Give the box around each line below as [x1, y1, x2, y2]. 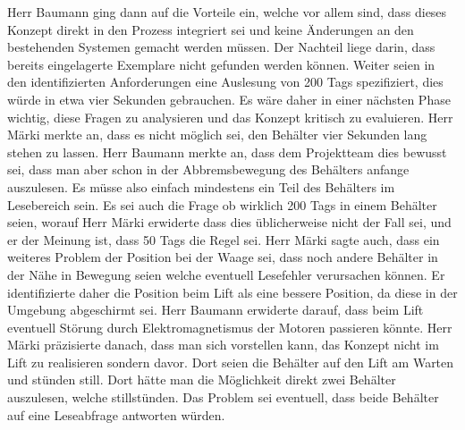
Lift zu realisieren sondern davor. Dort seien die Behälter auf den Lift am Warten [7, 352, 454, 371]
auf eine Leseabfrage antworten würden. [7, 405, 225, 424]
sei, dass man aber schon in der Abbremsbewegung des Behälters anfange [7, 160, 410, 179]
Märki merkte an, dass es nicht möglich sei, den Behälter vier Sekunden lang [7, 125, 427, 144]
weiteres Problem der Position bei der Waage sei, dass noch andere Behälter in [7, 248, 438, 266]
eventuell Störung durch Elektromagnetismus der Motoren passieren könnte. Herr [7, 317, 452, 336]
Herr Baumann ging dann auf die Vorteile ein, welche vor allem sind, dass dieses [7, 3, 447, 21]
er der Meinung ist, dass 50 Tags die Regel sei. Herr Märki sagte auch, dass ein [7, 230, 440, 249]
